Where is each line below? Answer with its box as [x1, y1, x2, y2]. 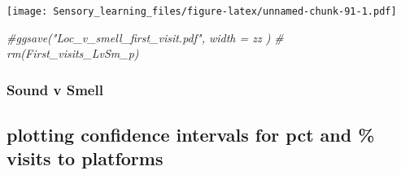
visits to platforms [7, 146, 163, 171]
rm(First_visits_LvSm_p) [7, 45, 139, 62]
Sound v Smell [7, 79, 103, 99]
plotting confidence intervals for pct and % [7, 122, 375, 147]
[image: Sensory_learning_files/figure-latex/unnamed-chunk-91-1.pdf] [7, 6, 397, 17]
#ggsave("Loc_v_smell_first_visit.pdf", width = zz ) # [7, 28, 284, 46]
